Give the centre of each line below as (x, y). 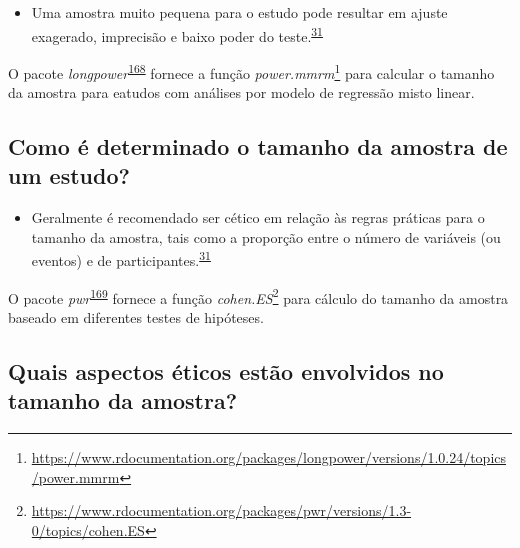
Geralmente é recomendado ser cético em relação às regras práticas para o (258, 217)
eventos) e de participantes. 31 (121, 259)
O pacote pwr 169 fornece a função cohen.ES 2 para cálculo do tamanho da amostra (258, 296)
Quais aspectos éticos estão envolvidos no (226, 370)
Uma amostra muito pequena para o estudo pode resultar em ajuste (239, 12)
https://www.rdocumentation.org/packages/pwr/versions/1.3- (221, 510)
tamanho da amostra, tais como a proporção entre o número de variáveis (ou (266, 236)
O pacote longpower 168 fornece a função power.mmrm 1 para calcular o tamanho (251, 71)
